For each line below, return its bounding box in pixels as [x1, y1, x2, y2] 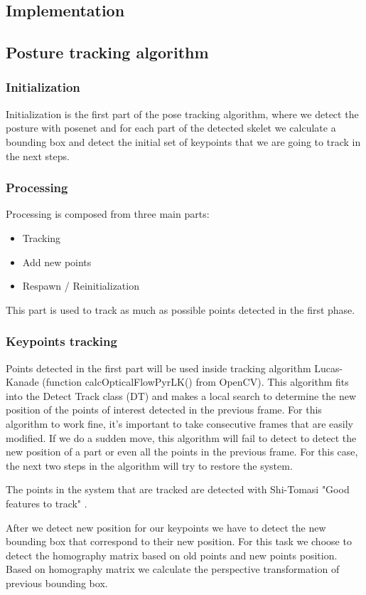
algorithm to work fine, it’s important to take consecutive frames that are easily [6, 416, 353, 431]
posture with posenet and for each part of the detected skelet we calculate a [6, 120, 336, 135]
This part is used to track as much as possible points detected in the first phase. [6, 302, 355, 317]
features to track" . [6, 495, 87, 510]
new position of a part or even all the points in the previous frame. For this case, [6, 444, 358, 459]
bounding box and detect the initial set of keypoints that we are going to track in [6, 134, 361, 149]
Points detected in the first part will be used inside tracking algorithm [6, 360, 311, 375]
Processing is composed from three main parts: [6, 206, 210, 221]
